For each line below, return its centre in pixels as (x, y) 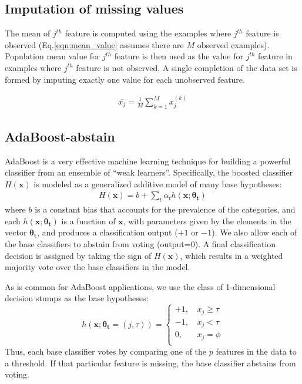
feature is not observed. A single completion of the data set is (187, 67)
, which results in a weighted (231, 255)
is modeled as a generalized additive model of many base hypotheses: (158, 183)
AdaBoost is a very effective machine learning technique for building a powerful (148, 161)
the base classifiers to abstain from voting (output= (98, 244)
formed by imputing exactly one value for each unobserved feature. (125, 79)
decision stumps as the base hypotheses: (77, 298)
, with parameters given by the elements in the (207, 220)
